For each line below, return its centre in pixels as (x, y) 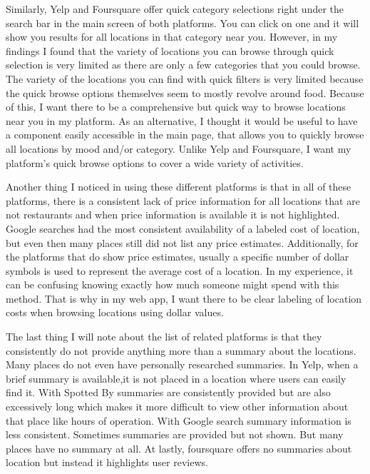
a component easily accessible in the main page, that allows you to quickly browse (185, 135)
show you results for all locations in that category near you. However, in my (172, 37)
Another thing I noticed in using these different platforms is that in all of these (179, 187)
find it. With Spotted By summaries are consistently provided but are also (168, 392)
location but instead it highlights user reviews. (107, 462)
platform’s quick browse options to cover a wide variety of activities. (155, 162)
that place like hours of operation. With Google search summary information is (179, 420)
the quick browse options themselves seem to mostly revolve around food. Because (185, 92)
